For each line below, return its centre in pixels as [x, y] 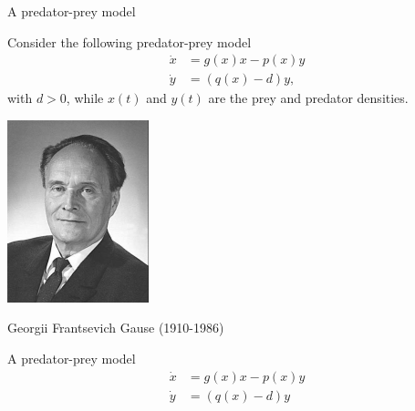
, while [85, 98]
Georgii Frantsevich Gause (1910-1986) [116, 328]
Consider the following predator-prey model [130, 41]
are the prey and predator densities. [308, 98]
